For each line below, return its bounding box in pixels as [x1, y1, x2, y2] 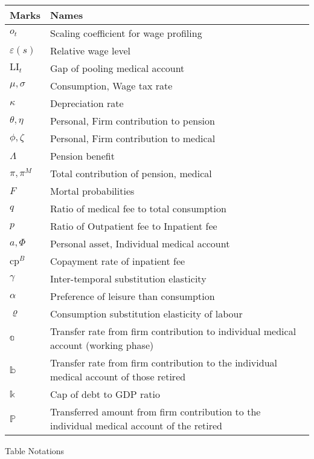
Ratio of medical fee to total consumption [50, 201, 226, 215]
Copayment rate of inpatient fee [50, 254, 185, 268]
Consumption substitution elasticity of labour [50, 307, 243, 321]
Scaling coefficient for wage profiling [50, 26, 202, 40]
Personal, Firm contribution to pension [50, 114, 215, 128]
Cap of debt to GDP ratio [50, 387, 160, 401]
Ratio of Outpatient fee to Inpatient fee [50, 219, 217, 233]
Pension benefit [50, 149, 115, 163]
